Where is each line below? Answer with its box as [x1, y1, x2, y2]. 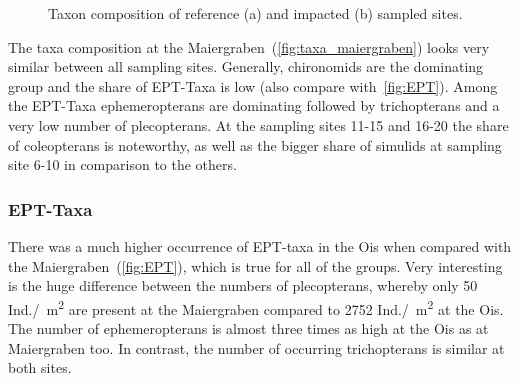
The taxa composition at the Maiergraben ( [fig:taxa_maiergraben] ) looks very [8, 36, 490, 57]
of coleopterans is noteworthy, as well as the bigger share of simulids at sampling [8, 134, 502, 155]
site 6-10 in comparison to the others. [8, 154, 237, 175]
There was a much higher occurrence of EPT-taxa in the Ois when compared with [8, 235, 512, 256]
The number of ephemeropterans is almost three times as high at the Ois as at [8, 318, 489, 338]
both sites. [8, 357, 72, 378]
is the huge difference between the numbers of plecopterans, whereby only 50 [8, 275, 478, 296]
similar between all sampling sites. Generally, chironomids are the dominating [8, 56, 484, 77]
